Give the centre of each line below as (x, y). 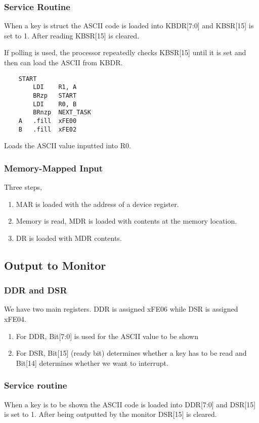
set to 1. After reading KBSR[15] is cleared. (72, 35)
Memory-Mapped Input (54, 168)
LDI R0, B (55, 104)
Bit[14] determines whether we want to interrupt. (92, 363)
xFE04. (15, 319)
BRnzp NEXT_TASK (62, 113)
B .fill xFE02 (48, 129)
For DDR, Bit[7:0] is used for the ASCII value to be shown (107, 336)
